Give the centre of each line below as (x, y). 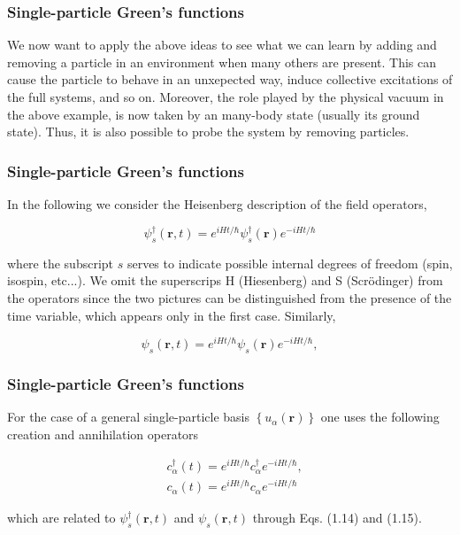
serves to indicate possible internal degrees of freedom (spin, (290, 263)
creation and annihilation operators (103, 434)
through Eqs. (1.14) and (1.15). (337, 518)
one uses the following (380, 417)
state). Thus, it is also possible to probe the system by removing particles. (208, 132)
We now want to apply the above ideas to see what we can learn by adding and (222, 45)
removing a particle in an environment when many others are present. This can (222, 62)
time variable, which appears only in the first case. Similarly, (172, 315)
